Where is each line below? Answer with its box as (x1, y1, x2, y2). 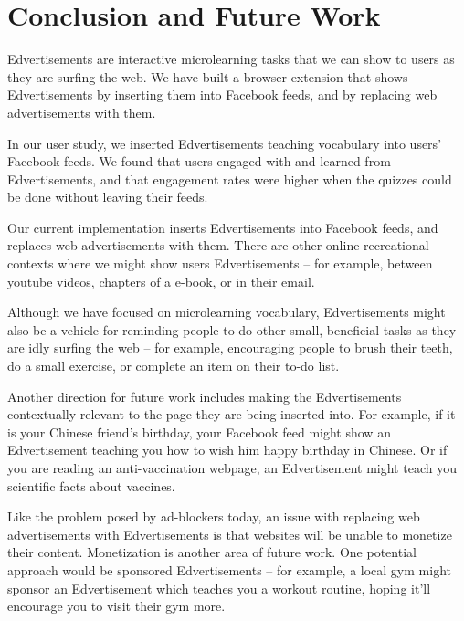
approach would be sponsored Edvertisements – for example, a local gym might (7, 560, 451, 579)
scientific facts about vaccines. (7, 476, 175, 495)
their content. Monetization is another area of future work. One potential (7, 542, 417, 562)
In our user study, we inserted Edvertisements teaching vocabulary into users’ (7, 133, 442, 153)
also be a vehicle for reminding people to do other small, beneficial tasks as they (7, 320, 457, 339)
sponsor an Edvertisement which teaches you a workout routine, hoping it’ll (7, 578, 431, 597)
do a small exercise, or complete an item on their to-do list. (7, 356, 340, 375)
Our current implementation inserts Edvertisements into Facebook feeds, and (7, 217, 438, 237)
